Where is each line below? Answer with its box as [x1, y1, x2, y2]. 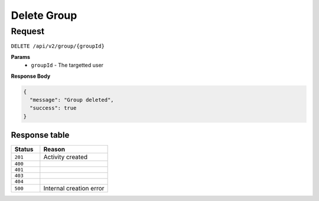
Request [11, 26, 44, 37]
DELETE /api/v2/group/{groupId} [11, 43, 105, 50]
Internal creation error [43, 184, 105, 193]
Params [11, 53, 31, 60]
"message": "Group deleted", [30, 96, 115, 103]
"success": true [30, 105, 77, 111]
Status [14, 145, 34, 153]
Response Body [11, 73, 51, 80]
